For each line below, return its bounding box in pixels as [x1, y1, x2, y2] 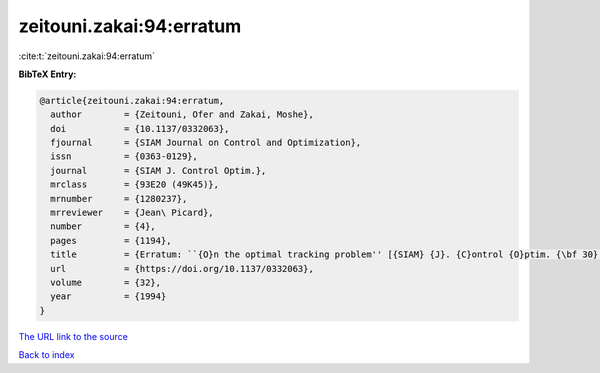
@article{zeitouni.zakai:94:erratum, [39, 95, 225, 106]
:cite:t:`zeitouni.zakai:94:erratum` [18, 50, 155, 62]
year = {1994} [50, 291, 167, 302]
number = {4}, [50, 221, 157, 232]
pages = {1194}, [50, 235, 172, 246]
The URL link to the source [18, 330, 129, 342]
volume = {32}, [50, 277, 162, 288]
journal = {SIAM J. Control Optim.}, [50, 165, 267, 176]
